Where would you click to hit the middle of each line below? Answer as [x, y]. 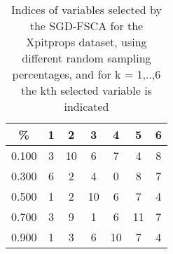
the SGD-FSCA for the [86, 26]
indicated [86, 106]
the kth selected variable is [86, 90]
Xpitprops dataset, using [86, 42]
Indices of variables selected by [86, 9]
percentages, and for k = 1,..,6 [86, 74]
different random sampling [86, 58]
